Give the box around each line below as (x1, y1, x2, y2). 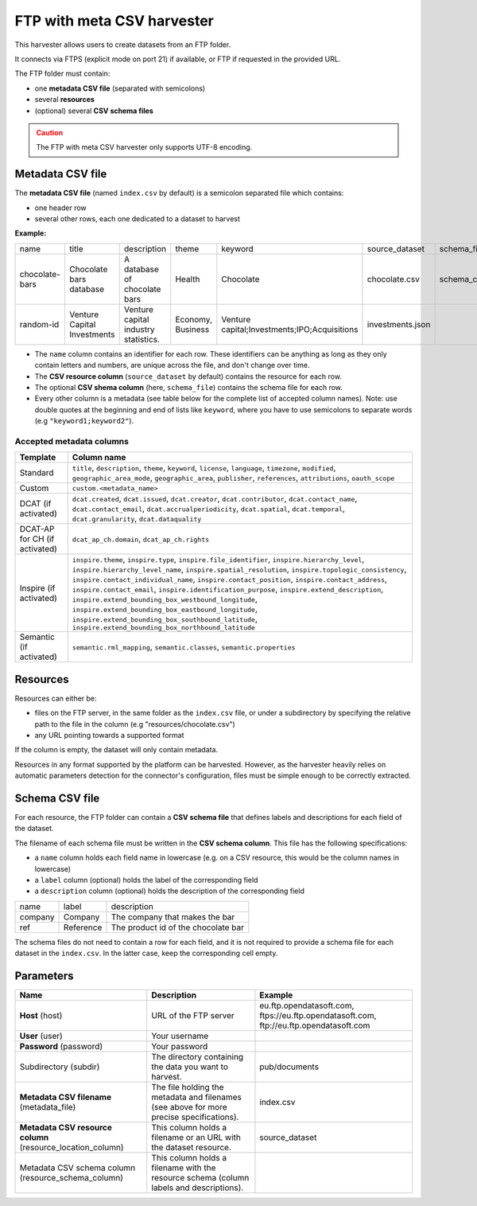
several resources (34, 95, 95, 104)
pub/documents (259, 1061, 320, 1072)
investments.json (366, 318, 431, 330)
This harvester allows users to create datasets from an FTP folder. (14, 40, 231, 49)
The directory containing (151, 1052, 244, 1063)
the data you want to (151, 1061, 229, 1072)
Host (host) (19, 1010, 63, 1021)
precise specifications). (151, 1111, 239, 1122)
